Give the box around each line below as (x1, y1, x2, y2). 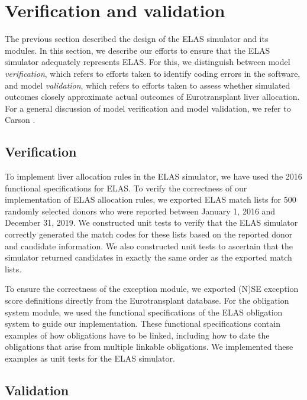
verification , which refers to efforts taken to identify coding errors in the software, (5, 67, 300, 79)
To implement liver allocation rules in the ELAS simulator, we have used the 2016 (5, 170, 302, 183)
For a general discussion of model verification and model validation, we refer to (5, 102, 291, 114)
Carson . (5, 113, 35, 126)
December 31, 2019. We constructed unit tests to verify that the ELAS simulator (5, 216, 298, 229)
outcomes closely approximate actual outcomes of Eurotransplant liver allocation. (5, 90, 300, 103)
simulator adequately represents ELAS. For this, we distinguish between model (5, 56, 290, 68)
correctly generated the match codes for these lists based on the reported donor (5, 228, 293, 240)
